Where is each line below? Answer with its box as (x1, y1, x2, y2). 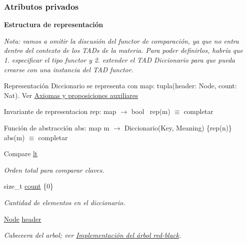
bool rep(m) (131, 106, 170, 116)
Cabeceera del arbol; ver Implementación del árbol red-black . (4, 230, 181, 240)
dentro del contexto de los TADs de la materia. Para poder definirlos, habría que (4, 45, 243, 55)
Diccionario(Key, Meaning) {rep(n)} (124, 122, 232, 132)
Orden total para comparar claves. (4, 164, 104, 175)
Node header (4, 213, 42, 224)
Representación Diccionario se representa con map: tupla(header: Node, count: (4, 81, 237, 91)
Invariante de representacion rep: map (4, 106, 116, 116)
